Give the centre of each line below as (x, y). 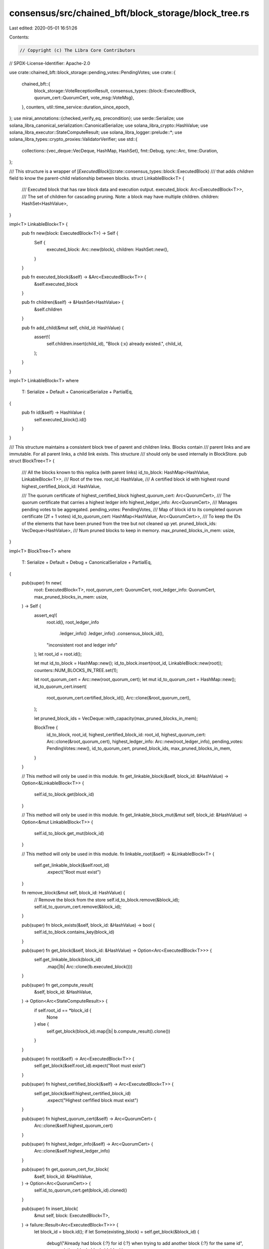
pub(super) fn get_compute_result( (58, 985)
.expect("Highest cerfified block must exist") (92, 1100)
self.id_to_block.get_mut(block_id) (69, 833)
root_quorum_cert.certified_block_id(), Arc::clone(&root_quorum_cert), (119, 698)
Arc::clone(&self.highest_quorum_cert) (73, 1126)
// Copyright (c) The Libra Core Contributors (77, 50)
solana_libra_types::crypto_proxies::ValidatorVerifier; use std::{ (73, 139)
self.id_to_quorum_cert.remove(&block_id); (78, 907)
